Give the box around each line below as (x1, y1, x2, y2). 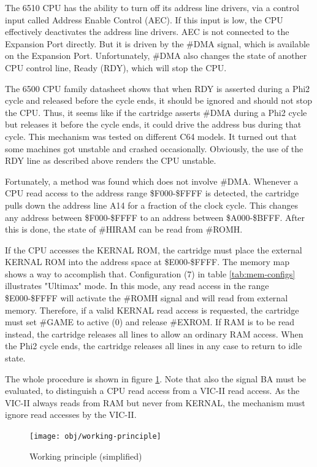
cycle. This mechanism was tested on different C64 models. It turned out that (5, 129, 297, 142)
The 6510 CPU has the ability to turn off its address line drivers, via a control (5, 1, 299, 14)
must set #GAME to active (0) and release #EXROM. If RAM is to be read (5, 315, 295, 328)
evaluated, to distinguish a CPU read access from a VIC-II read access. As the (5, 384, 300, 397)
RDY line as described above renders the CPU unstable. (5, 154, 216, 167)
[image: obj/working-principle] (29, 432, 161, 441)
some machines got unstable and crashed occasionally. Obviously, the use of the (5, 142, 304, 155)
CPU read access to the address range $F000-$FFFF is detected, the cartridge (5, 187, 299, 199)
